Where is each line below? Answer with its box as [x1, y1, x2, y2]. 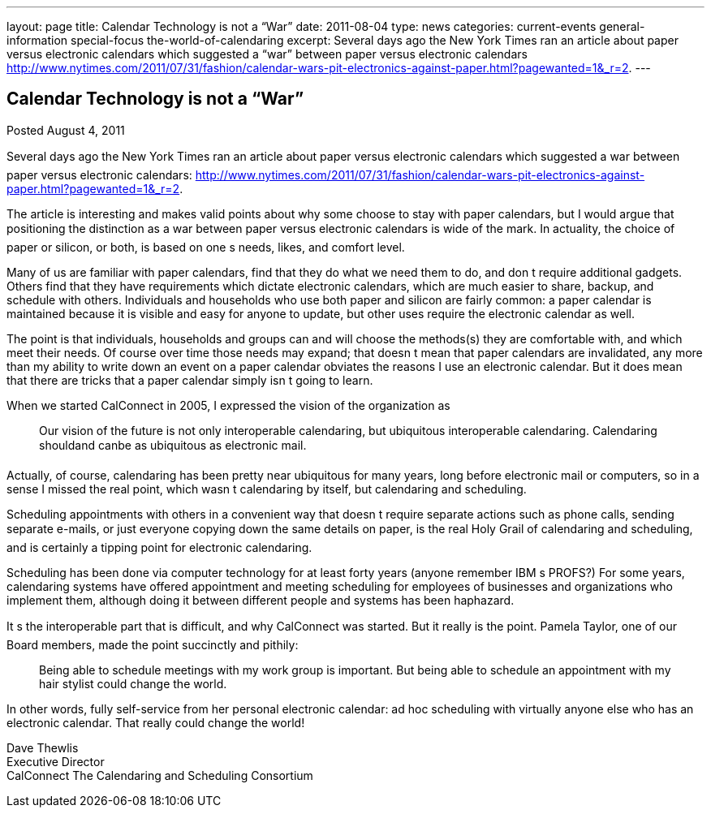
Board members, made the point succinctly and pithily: [6, 637, 299, 652]
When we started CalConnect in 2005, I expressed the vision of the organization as [6, 398, 450, 412]
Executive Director [6, 754, 105, 769]
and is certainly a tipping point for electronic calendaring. [6, 540, 312, 554]
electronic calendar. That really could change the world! [6, 715, 305, 730]
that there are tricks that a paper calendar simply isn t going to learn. [6, 373, 373, 387]
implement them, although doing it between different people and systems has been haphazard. [6, 592, 515, 607]
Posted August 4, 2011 [6, 123, 125, 137]
